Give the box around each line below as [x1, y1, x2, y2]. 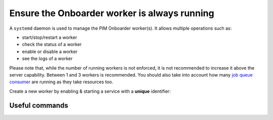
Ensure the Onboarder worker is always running [9, 8, 214, 19]
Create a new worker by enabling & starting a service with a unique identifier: [9, 88, 171, 94]
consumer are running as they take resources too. [9, 79, 114, 85]
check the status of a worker [22, 41, 82, 47]
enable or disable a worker [22, 48, 78, 54]
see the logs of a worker [22, 55, 73, 62]
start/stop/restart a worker [22, 34, 77, 40]
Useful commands [9, 101, 68, 110]
